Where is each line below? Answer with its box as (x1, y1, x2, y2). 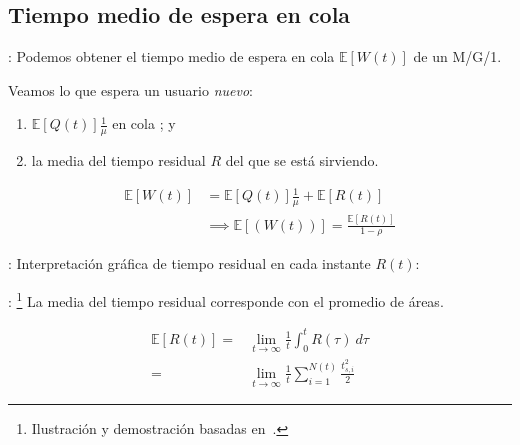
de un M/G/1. (413, 46, 502, 67)
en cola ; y (112, 113, 176, 134)
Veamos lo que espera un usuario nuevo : (8, 79, 253, 100)
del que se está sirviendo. (225, 150, 379, 171)
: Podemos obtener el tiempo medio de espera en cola (8, 46, 335, 67)
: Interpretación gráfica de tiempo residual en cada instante (8, 253, 371, 274)
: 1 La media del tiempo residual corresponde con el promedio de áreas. (8, 287, 444, 311)
